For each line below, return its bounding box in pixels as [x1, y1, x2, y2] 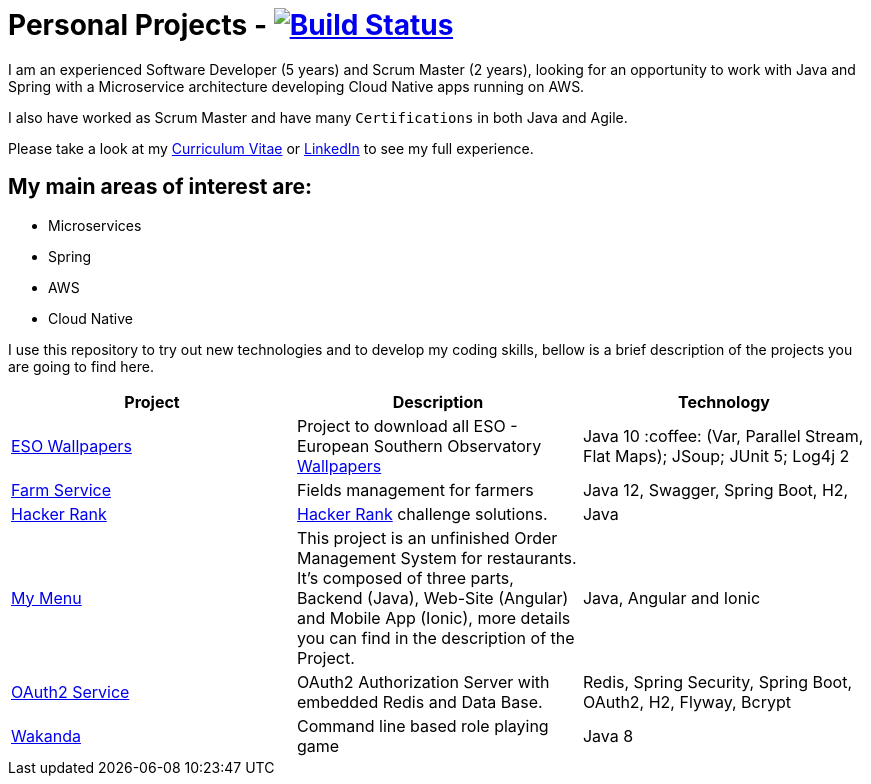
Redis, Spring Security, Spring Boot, [582, 671, 853, 692]
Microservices [48, 216, 142, 234]
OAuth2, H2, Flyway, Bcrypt [582, 691, 792, 712]
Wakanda [11, 725, 81, 746]
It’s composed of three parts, [296, 567, 514, 588]
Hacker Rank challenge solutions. [296, 503, 548, 524]
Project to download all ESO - [296, 415, 518, 436]
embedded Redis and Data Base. [296, 691, 543, 712]
